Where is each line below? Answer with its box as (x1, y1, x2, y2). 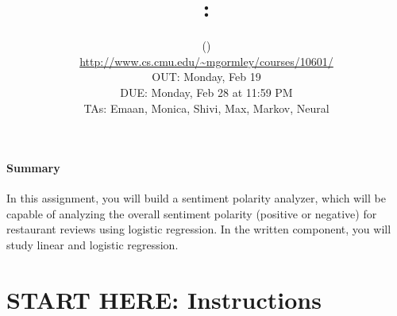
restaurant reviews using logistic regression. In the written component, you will (6, 221, 391, 237)
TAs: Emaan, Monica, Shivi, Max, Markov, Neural (83, 99, 330, 116)
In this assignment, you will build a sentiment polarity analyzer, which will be (6, 190, 386, 206)
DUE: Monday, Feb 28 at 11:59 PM (120, 83, 293, 100)
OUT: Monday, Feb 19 (152, 68, 261, 85)
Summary (6, 160, 60, 176)
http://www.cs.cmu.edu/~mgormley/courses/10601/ (79, 52, 333, 69)
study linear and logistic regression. (6, 237, 179, 253)
